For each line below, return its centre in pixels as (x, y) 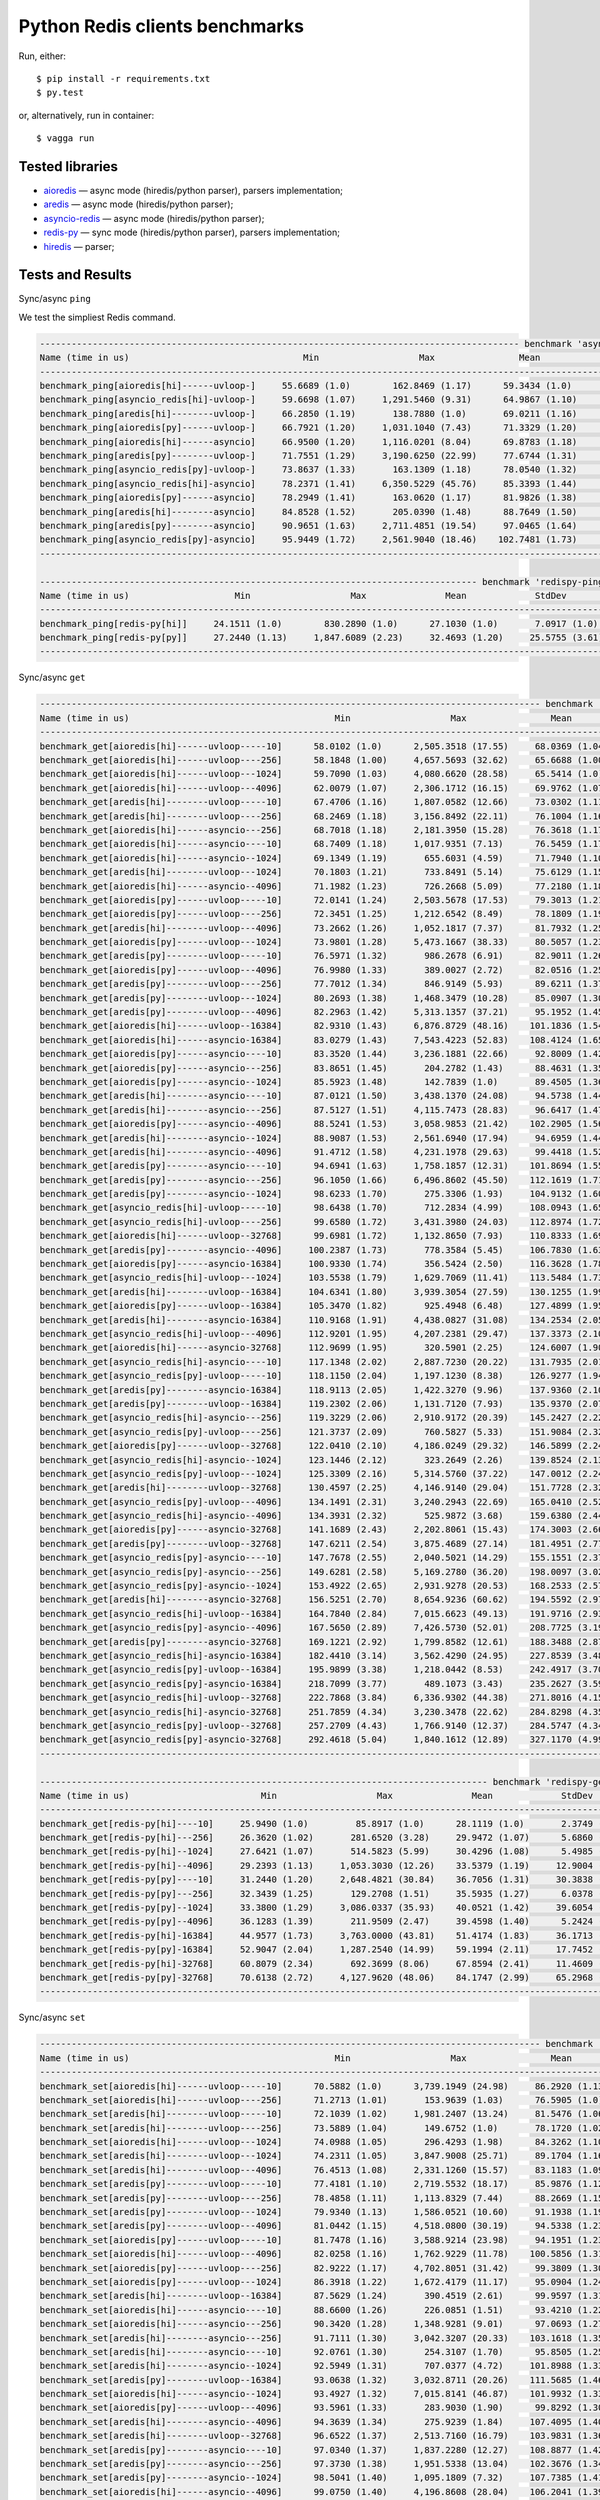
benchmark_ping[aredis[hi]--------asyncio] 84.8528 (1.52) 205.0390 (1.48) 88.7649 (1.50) (308, 511)
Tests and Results (75, 275)
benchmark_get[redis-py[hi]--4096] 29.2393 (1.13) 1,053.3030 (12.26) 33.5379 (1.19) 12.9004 (316, 1865)
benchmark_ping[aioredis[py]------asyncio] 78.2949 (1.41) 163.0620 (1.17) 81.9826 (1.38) (308, 498)
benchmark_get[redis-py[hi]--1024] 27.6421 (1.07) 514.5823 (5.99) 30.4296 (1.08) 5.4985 (316, 1851)
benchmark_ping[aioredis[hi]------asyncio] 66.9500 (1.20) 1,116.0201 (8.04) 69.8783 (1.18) (308, 441)
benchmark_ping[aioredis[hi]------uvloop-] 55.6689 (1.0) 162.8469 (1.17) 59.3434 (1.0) (305, 386)
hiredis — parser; (79, 246)
